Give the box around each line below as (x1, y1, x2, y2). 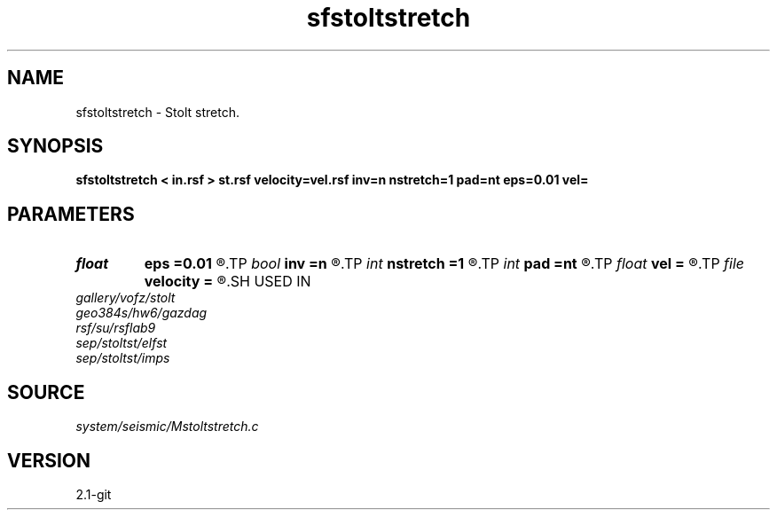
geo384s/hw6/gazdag (75, 305, 208, 321)
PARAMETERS (7, 202, 135, 225)
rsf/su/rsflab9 (75, 320, 156, 336)
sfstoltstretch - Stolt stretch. (75, 104, 239, 120)
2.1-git (75, 486, 112, 502)
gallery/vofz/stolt (75, 290, 176, 306)
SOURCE (7, 380, 85, 403)
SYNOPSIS (7, 135, 104, 158)
